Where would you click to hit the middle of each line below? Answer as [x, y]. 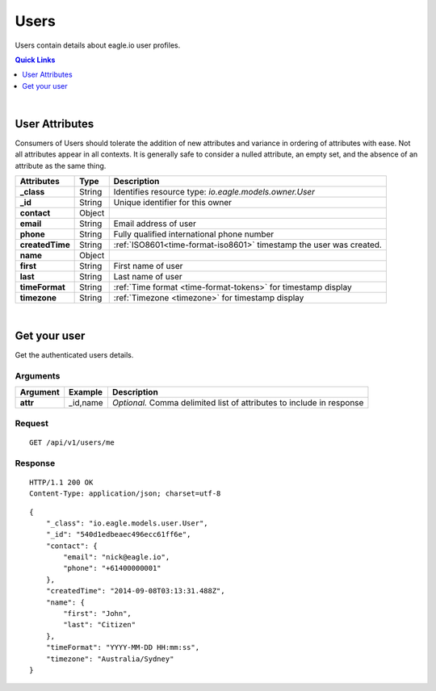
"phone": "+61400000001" [112, 568]
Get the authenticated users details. [74, 355]
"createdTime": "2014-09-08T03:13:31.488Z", [135, 591]
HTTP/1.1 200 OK [61, 482]
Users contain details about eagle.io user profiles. [98, 45]
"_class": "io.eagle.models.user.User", [127, 523]
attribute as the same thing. [61, 165]
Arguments [38, 375]
